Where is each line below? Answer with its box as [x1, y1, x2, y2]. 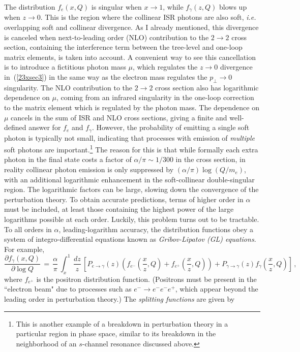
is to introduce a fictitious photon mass [4, 61, 126, 72]
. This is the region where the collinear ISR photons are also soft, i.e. [40, 12, 256, 22]
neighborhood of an [16, 338, 77, 348]
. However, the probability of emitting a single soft [92, 122, 250, 133]
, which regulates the [133, 61, 198, 72]
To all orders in [4, 223, 52, 234]
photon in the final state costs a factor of [4, 154, 132, 165]
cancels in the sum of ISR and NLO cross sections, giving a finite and [11, 112, 227, 122]
